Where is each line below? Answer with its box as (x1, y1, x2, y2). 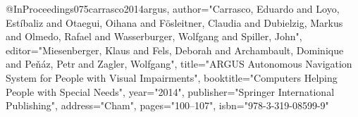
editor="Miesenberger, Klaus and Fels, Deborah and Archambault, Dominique (6, 42, 344, 57)
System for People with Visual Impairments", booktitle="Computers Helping (6, 70, 338, 85)
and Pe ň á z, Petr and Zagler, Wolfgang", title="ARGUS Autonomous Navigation (6, 56, 352, 71)
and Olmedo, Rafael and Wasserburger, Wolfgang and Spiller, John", (6, 29, 302, 44)
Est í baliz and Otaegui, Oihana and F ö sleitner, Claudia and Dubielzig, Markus (6, 15, 343, 30)
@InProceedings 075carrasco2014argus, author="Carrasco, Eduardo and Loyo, (6, 1, 340, 16)
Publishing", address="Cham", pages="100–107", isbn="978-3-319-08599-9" (6, 98, 329, 113)
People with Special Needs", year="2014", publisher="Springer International (6, 84, 335, 99)
